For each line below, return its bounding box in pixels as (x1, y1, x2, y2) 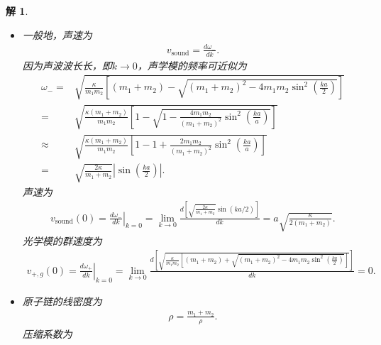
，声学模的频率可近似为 (137, 57, 247, 72)
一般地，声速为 (22, 27, 92, 42)
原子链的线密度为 (22, 293, 102, 308)
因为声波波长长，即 (22, 57, 112, 72)
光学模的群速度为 (22, 233, 102, 248)
